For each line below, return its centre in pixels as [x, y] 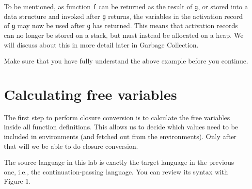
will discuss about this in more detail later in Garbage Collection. [101, 44]
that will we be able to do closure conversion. [71, 146]
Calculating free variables [91, 94]
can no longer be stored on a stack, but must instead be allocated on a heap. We [124, 35]
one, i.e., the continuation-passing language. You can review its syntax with [116, 171]
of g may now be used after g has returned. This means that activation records [121, 25]
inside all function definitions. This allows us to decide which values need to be [121, 127]
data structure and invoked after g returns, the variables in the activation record [124, 16]
